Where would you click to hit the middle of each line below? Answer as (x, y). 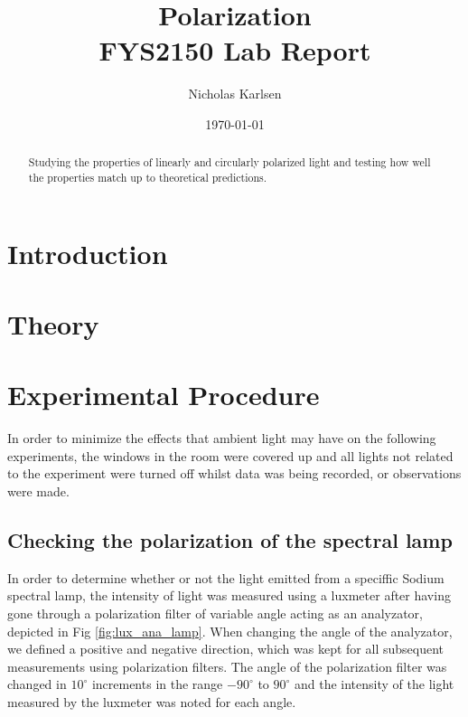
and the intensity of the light (374, 684)
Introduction (88, 253)
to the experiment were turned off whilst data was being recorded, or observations (234, 473)
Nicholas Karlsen (235, 94)
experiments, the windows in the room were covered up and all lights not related (230, 455)
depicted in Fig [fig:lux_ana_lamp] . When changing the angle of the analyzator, (230, 631)
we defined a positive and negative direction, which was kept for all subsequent (225, 649)
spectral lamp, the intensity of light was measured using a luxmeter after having (229, 595)
